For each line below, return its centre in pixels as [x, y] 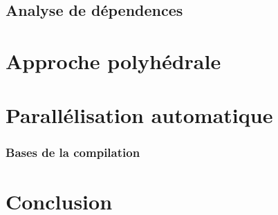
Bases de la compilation [73, 152]
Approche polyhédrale [113, 60]
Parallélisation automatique [139, 115]
